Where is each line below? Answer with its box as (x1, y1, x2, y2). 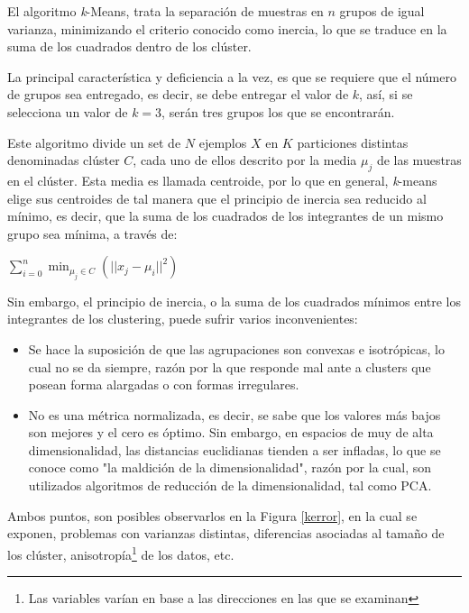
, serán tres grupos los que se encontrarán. (161, 102, 395, 121)
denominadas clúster (7, 151, 120, 169)
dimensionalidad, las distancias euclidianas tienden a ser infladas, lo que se (28, 440, 441, 459)
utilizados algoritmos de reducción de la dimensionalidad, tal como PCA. (28, 476, 432, 495)
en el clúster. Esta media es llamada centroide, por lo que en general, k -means (7, 170, 437, 189)
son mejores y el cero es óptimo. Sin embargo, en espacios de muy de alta (28, 423, 434, 442)
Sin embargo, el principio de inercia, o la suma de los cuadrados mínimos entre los (7, 291, 462, 310)
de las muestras (376, 151, 462, 169)
